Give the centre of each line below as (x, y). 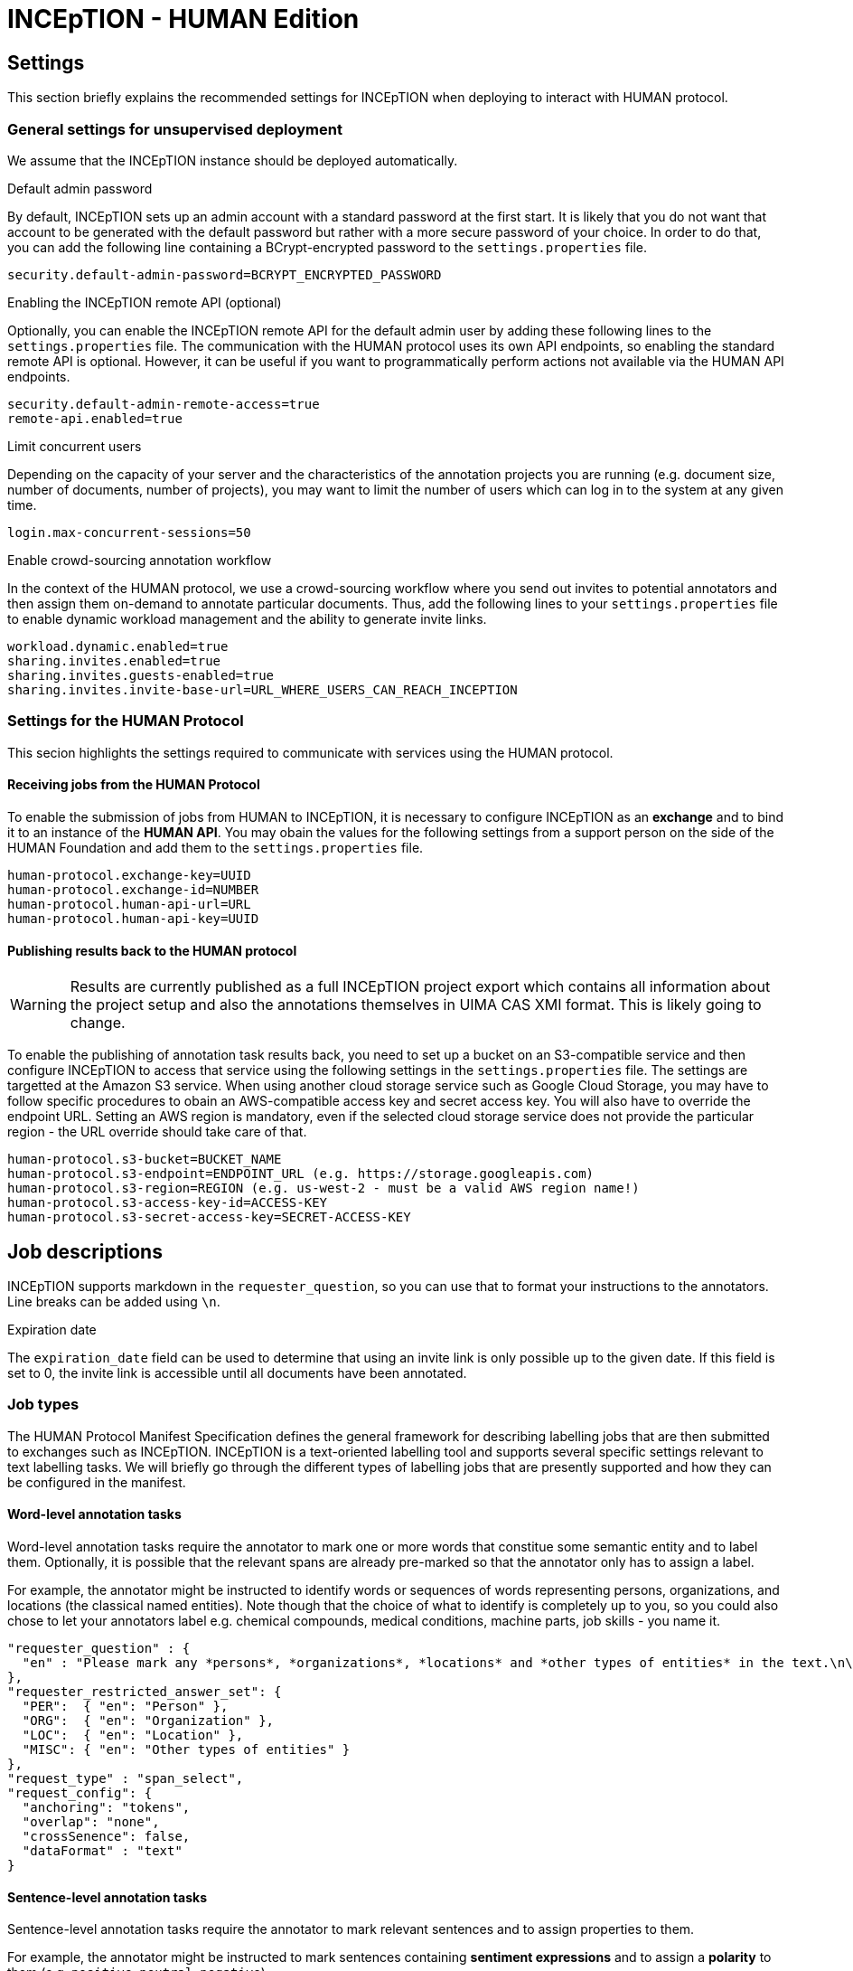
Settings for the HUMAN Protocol (126, 721)
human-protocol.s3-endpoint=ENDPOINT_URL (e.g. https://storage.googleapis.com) (301, 1174)
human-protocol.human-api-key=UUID (133, 918)
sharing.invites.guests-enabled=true (141, 675)
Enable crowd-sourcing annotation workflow (140, 560)
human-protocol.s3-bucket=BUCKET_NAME (145, 1160)
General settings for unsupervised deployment (175, 129)
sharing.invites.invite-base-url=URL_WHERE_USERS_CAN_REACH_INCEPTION (262, 689)
